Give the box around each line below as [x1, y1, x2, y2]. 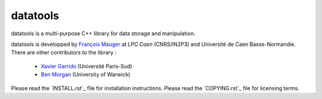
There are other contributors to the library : [11, 49, 117, 56]
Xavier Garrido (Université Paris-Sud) [41, 63, 132, 70]
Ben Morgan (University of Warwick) [41, 71, 131, 78]
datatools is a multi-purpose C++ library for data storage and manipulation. [11, 30, 196, 37]
